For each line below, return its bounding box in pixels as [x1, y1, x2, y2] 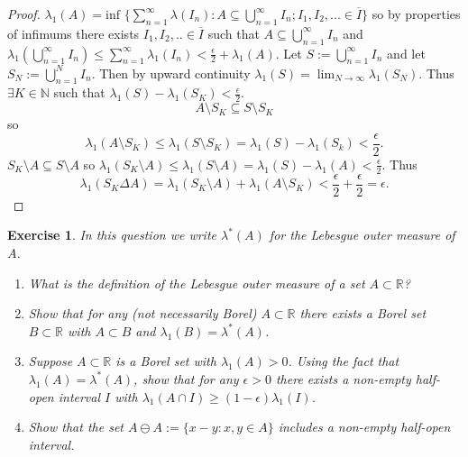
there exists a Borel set [299, 304, 427, 323]
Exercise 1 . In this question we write [7, 225, 217, 244]
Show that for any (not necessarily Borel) [28, 304, 257, 323]
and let [387, 43, 426, 62]
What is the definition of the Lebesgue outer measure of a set [28, 273, 365, 292]
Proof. [7, 5, 41, 23]
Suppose [28, 352, 73, 370]
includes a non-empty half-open [278, 417, 451, 436]
